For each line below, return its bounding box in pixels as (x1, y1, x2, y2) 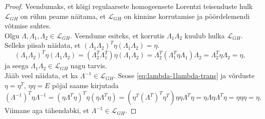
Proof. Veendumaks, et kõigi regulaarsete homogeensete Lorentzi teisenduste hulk (4, 1, 253, 11)
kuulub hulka (184, 30, 225, 40)
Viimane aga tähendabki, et (4, 105, 89, 116)
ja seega (4, 60, 28, 71)
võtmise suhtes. (4, 20, 51, 31)
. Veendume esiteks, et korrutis (70, 30, 165, 40)
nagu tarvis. (70, 60, 107, 71)
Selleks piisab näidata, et (4, 40, 81, 50)
